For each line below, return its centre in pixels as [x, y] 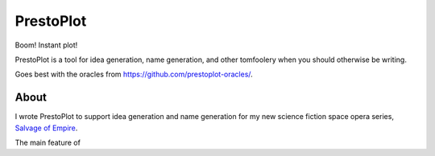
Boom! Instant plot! [46, 45]
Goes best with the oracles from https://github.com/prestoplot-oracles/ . [134, 74]
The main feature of [48, 143]
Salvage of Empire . [46, 128]
